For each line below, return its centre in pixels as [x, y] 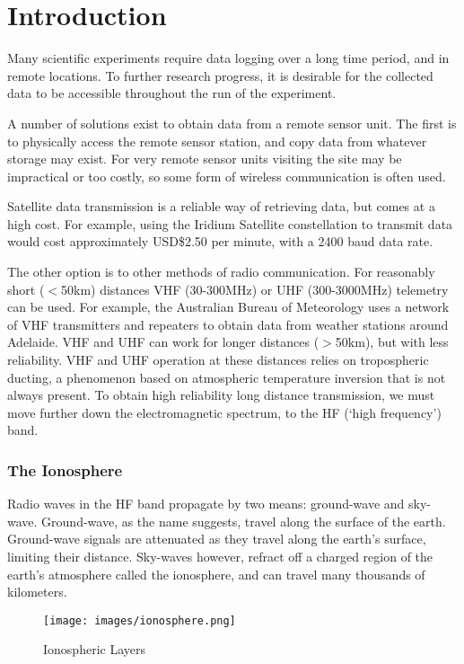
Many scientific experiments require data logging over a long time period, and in [228, 58]
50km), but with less [392, 342]
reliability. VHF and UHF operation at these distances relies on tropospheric [218, 360]
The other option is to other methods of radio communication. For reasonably [221, 272]
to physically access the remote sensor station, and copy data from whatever [217, 141]
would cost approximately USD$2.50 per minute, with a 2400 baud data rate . [220, 241]
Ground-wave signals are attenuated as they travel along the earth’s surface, [217, 539]
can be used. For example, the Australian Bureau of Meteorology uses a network [228, 307]
